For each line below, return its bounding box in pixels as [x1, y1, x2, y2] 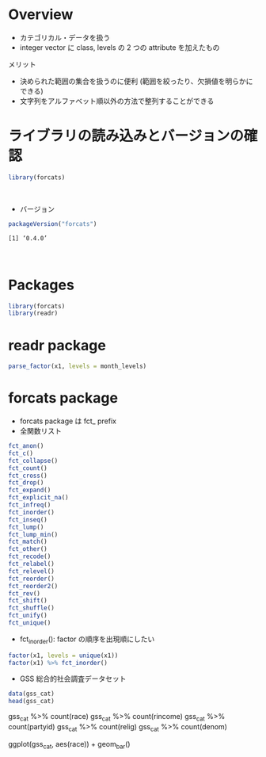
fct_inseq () [8, 515, 47, 524]
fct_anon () [8, 442, 44, 450]
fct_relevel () [8, 567, 55, 575]
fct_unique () [8, 619, 51, 627]
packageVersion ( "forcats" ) [8, 220, 97, 227]
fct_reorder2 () [8, 582, 59, 590]
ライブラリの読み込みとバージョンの [8, 127, 244, 145]
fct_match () [8, 537, 47, 546]
